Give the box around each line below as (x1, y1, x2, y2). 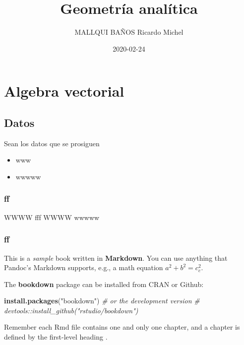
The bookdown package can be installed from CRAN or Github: (4, 279, 204, 289)
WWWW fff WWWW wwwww (4, 212, 100, 222)
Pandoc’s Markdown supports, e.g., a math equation (4, 262, 163, 273)
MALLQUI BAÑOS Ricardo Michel (74, 27, 183, 37)
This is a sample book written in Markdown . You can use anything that (4, 252, 228, 263)
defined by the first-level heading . (4, 332, 108, 342)
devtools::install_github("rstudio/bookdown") (4, 305, 138, 315)
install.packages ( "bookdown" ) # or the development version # (4, 295, 200, 306)
